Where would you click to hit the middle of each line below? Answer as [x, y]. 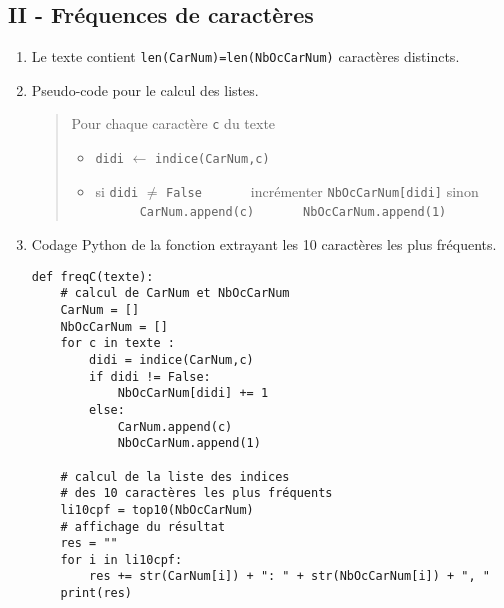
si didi [117, 190]
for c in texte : [117, 343]
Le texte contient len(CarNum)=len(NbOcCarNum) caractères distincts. [245, 56]
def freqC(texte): [92, 276]
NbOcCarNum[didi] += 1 [193, 393]
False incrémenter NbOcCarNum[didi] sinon [322, 190]
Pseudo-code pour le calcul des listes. [145, 89]
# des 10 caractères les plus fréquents [196, 493]
